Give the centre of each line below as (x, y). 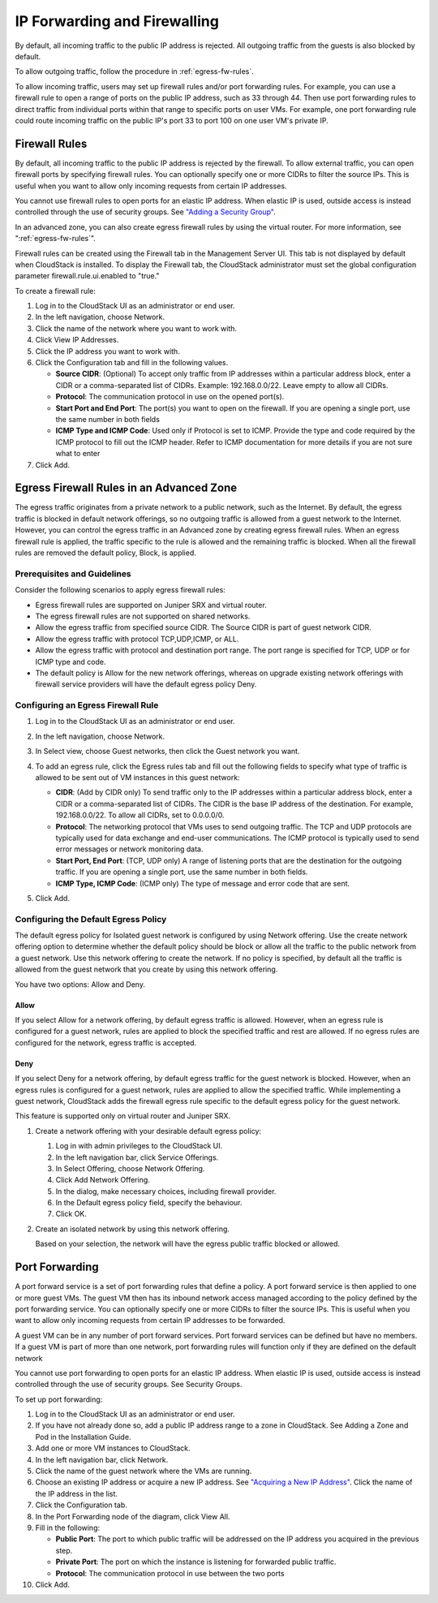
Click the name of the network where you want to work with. (136, 328)
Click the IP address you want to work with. (107, 351)
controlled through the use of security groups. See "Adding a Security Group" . (145, 212)
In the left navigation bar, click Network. (102, 1459)
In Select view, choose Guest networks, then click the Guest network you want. (167, 752)
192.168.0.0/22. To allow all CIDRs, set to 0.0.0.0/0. (140, 815)
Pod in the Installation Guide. (83, 1437)
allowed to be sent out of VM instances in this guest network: (137, 778)
